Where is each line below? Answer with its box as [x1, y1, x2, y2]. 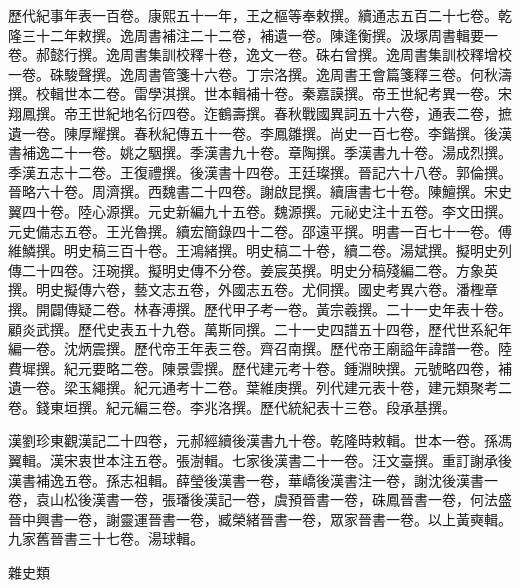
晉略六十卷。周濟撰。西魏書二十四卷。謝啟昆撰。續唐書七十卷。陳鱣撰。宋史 [8, 181, 512, 202]
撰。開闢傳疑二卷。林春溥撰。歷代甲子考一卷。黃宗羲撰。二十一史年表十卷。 [8, 298, 512, 319]
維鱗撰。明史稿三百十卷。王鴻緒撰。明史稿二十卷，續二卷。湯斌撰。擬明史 [8, 240, 498, 261]
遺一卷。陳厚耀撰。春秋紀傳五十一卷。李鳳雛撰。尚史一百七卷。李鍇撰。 [8, 122, 484, 143]
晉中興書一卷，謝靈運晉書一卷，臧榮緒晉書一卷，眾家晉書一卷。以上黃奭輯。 [8, 508, 512, 529]
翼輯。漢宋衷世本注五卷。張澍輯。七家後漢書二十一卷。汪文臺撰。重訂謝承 [8, 450, 498, 471]
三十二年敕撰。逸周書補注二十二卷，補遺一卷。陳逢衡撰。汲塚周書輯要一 [21, 24, 498, 45]
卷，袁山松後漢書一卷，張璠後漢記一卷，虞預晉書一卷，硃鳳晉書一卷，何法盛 [8, 489, 512, 510]
